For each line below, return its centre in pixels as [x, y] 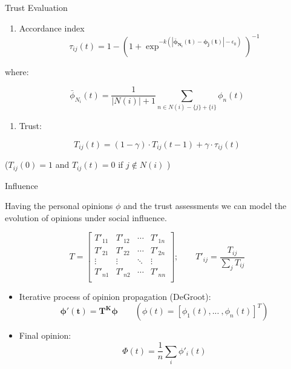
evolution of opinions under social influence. [86, 217]
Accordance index [52, 28]
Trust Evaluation [36, 7]
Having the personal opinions [59, 206]
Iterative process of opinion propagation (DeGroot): [115, 296]
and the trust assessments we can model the [205, 206]
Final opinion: [45, 335]
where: [17, 71]
